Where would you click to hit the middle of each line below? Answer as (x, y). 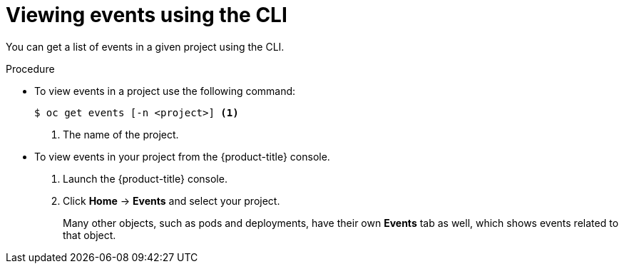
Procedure (30, 68)
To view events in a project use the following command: (165, 91)
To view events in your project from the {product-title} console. (182, 156)
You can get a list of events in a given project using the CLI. (145, 46)
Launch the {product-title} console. (145, 178)
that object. (89, 235)
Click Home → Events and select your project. (172, 201)
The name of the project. (121, 134)
